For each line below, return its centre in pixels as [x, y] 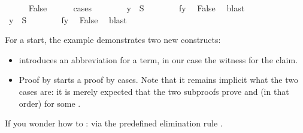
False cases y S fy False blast [137, 8]
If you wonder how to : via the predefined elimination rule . [114, 123]
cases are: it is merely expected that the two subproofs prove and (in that [154, 91]
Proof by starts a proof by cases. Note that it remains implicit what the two [159, 80]
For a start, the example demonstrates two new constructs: [113, 40]
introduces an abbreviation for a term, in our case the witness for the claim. [158, 59]
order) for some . [50, 103]
